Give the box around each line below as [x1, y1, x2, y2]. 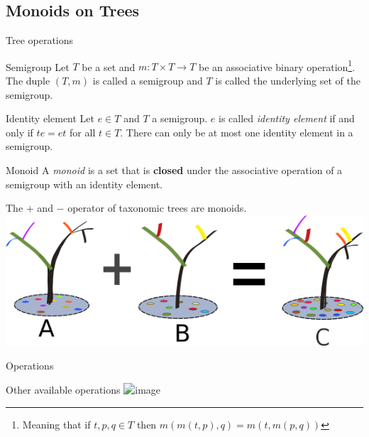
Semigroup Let [6, 59, 70, 74]
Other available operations [6, 382, 121, 396]
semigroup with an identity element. [6, 176, 163, 191]
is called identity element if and [219, 111, 355, 126]
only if [6, 124, 33, 139]
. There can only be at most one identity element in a [120, 124, 353, 139]
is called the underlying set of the [215, 73, 360, 88]
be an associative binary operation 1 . [199, 57, 356, 74]
